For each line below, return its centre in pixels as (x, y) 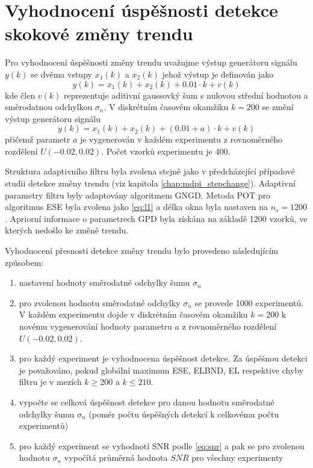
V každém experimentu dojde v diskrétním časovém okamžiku (133, 314)
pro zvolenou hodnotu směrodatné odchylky (100, 302)
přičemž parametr (38, 139)
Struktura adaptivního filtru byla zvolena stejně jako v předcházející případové (150, 171)
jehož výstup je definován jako (218, 74)
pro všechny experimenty (237, 457)
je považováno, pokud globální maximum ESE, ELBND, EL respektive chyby (161, 370)
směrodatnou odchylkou (49, 107)
